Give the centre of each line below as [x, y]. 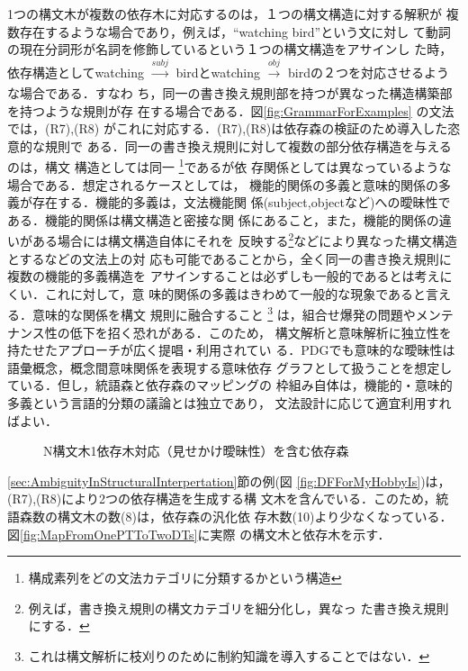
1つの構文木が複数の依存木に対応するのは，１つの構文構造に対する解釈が [225, 14]
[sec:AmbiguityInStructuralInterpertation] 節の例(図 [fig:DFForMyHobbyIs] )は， [229, 481]
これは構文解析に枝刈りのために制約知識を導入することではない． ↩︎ [229, 655]
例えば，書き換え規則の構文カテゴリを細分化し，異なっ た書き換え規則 [238, 608]
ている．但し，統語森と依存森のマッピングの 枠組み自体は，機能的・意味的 [230, 385]
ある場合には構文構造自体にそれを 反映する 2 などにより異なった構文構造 [244, 240]
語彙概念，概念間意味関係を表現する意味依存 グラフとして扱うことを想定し [230, 367]
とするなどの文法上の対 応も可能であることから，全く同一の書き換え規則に [229, 258]
